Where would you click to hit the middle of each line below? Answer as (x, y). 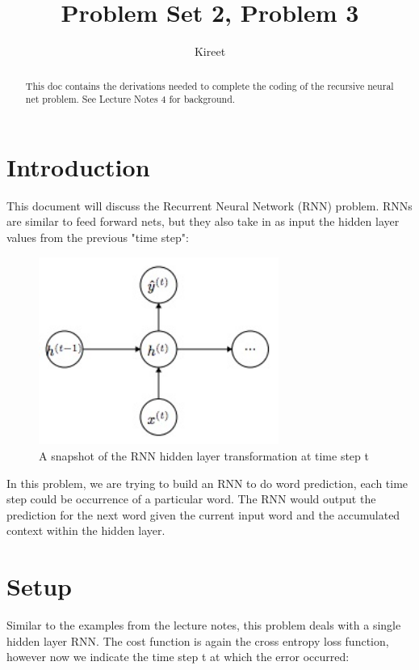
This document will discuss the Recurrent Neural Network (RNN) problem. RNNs (209, 205)
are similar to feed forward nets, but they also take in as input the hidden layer (203, 221)
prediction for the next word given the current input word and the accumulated (203, 514)
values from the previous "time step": (98, 237)
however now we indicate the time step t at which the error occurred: (178, 657)
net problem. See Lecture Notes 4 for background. (130, 99)
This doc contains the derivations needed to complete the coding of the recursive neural (209, 85)
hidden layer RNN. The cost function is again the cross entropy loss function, (198, 640)
